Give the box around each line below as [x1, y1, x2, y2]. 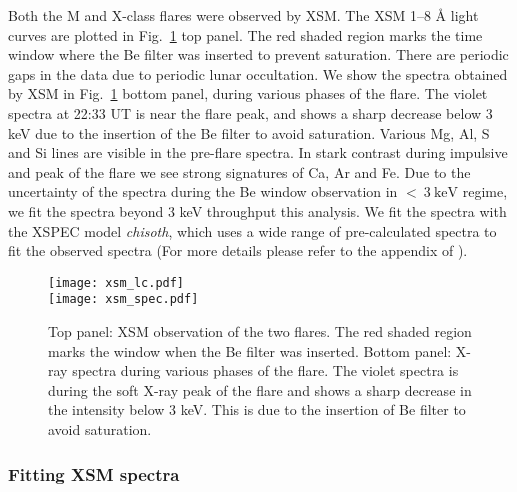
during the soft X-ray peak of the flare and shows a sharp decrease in [48, 379, 472, 400]
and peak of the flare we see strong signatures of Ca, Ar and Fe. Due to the [8, 161, 471, 182]
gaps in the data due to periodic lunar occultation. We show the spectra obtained [8, 63, 508, 84]
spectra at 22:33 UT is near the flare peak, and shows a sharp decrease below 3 [8, 102, 493, 123]
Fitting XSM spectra [8, 461, 180, 486]
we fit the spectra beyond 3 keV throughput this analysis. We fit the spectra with [8, 200, 507, 221]
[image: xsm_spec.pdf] [48, 292, 199, 307]
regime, [462, 181, 508, 202]
